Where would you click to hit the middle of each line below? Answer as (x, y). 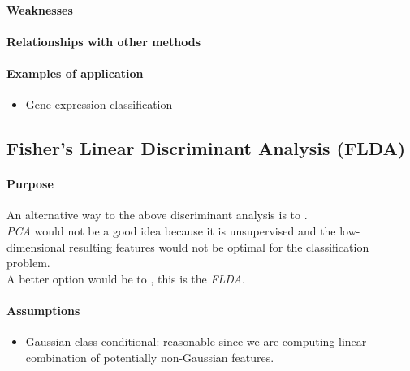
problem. (28, 263)
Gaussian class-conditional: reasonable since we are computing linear (196, 341)
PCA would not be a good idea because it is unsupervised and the (171, 230)
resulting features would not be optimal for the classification (219, 246)
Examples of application (75, 73)
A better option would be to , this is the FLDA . (126, 278)
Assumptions (43, 310)
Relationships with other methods (104, 41)
